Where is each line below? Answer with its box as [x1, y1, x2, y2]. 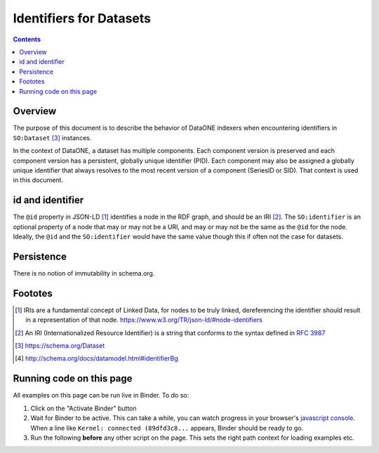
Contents [13, 35, 41, 43]
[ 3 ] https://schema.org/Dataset [15, 342, 105, 350]
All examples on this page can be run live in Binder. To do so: [13, 391, 189, 400]
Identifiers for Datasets [13, 11, 151, 26]
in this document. [13, 176, 63, 184]
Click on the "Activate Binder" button [30, 404, 137, 412]
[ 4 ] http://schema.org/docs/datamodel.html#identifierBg [15, 354, 178, 363]
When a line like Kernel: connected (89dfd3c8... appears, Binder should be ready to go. [30, 424, 304, 432]
